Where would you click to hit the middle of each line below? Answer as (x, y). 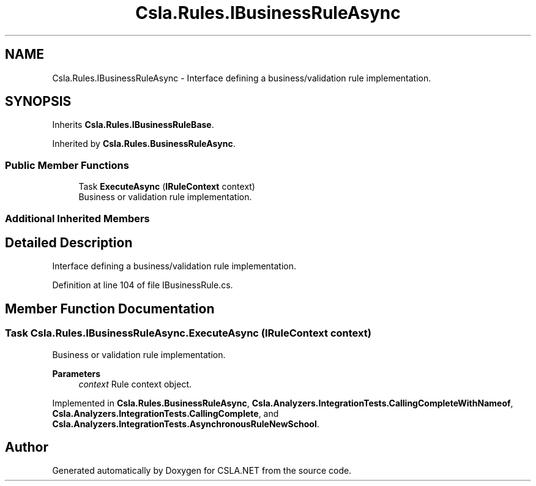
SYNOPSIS (38, 102)
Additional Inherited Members (77, 218)
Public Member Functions (67, 165)
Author (27, 447)
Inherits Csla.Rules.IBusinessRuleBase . (133, 125)
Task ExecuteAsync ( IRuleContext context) (167, 187)
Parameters (76, 373)
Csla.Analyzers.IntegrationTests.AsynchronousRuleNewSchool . (186, 424)
